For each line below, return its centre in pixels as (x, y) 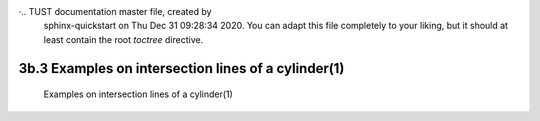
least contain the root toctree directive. (123, 39)
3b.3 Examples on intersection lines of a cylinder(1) (181, 68)
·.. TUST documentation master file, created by (115, 11)
